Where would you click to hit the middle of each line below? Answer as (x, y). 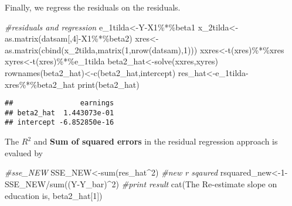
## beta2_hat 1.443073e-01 (60, 113)
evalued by (24, 152)
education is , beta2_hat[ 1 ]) (54, 195)
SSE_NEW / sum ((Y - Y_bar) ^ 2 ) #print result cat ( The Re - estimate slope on (141, 183)
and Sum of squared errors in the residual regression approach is (156, 141)
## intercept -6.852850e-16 (60, 123)
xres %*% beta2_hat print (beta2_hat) (72, 84)
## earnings (60, 103)
